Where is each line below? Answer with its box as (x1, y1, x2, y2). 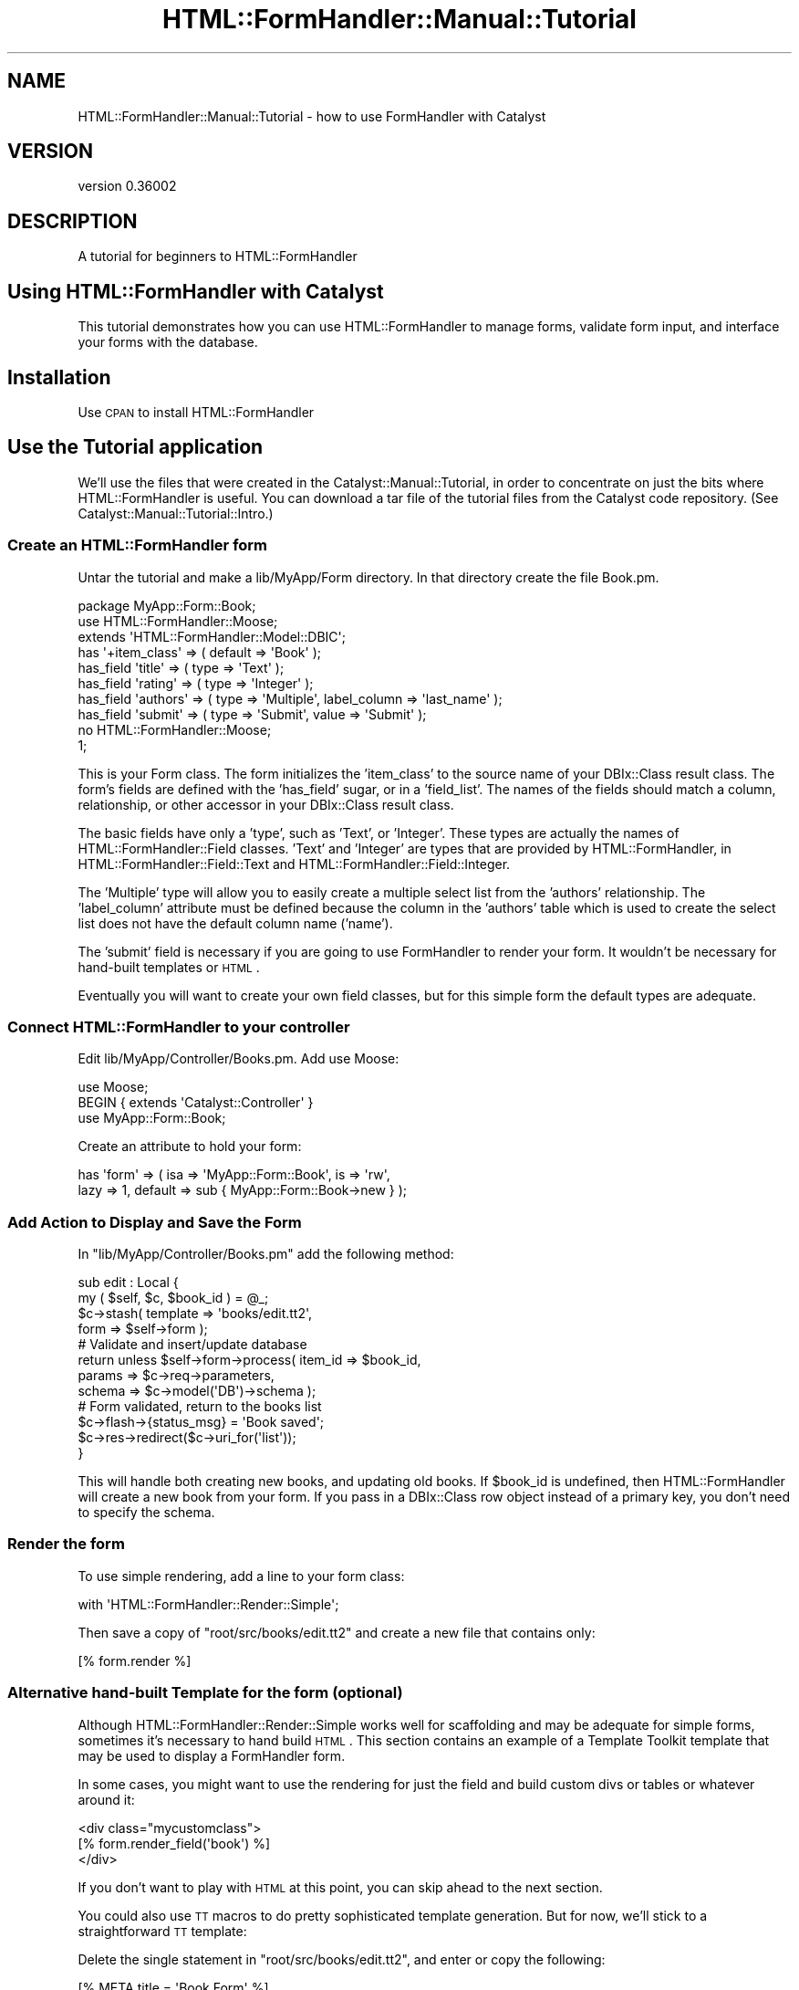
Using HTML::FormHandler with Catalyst (7, 279, 384, 303)
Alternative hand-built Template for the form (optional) (7, 1683, 403, 1702)
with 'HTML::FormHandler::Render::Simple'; (78, 1596, 339, 1612)
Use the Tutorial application (7, 435, 264, 459)
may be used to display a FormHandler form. (78, 1747, 346, 1764)
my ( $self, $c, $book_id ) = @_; (78, 1290, 269, 1306)
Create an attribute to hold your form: (78, 1138, 302, 1155)
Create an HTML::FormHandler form (7, 536, 268, 555)
